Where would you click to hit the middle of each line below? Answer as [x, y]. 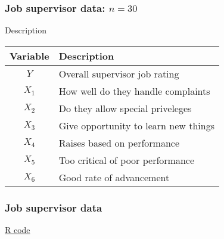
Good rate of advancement [114, 177]
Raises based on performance [119, 142]
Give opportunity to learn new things [136, 125]
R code [18, 230]
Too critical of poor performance [127, 160]
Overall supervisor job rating [119, 73]
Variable [29, 55]
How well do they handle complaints [134, 91]
